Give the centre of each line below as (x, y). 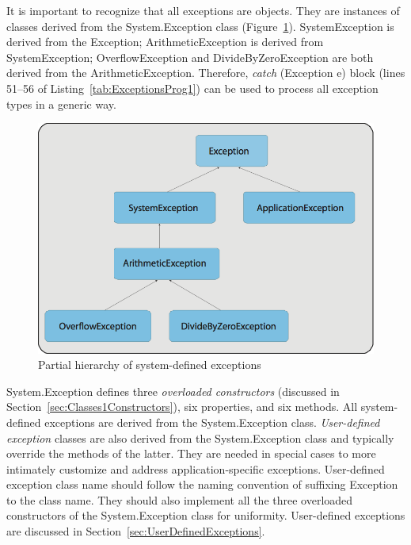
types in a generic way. (61, 104)
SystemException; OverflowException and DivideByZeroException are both (190, 57)
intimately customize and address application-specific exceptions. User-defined (196, 468)
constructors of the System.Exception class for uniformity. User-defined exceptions (206, 515)
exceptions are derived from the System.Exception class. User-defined (212, 422)
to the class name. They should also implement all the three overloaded (180, 499)
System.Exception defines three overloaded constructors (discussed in (173, 391)
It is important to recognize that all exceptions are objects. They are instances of (203, 10)
